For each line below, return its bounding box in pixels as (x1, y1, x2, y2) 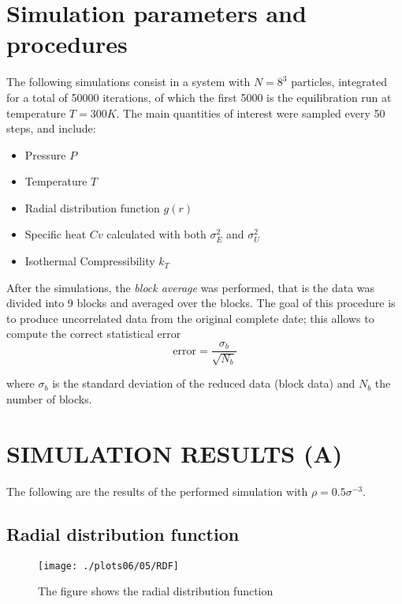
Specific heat (24, 226, 87, 242)
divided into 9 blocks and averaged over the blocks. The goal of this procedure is (6, 294, 396, 311)
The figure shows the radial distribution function (38, 583, 274, 599)
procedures (6, 28, 128, 60)
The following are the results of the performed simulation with (6, 482, 308, 499)
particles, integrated (291, 73, 388, 90)
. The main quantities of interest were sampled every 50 (116, 104, 385, 121)
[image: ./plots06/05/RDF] (38, 560, 179, 572)
